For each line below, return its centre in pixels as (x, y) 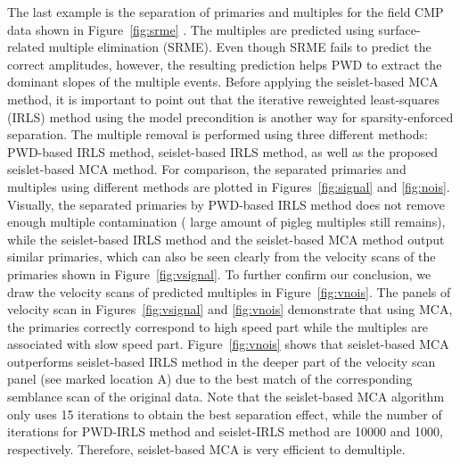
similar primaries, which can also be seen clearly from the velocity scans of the (222, 257)
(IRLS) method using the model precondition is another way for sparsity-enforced (230, 116)
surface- (399, 29)
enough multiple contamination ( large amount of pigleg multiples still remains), (226, 222)
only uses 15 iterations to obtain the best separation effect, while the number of (225, 414)
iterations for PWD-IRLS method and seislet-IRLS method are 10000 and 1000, (225, 431)
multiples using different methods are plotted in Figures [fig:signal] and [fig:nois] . (229, 186)
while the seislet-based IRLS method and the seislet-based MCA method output (226, 239)
